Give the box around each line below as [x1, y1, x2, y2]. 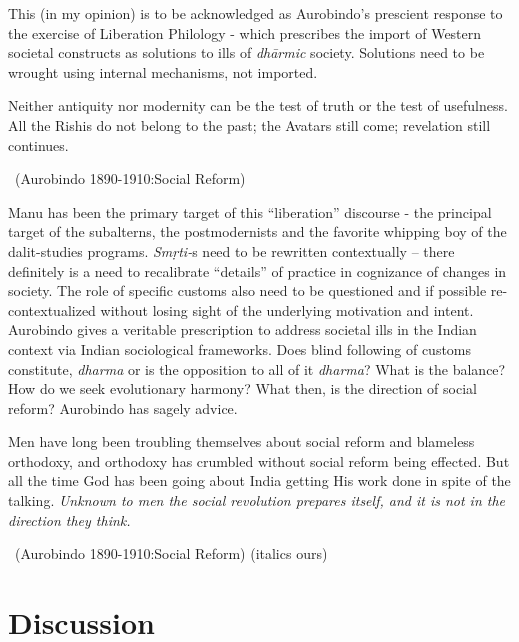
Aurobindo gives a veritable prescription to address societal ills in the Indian [8, 319, 477, 340]
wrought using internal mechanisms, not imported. [8, 61, 318, 82]
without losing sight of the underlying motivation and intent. [100, 299, 474, 320]
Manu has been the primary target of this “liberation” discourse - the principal [8, 201, 492, 222]
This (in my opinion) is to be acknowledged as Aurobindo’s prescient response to [8, 3, 503, 23]
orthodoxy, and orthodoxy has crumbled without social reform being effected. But [8, 450, 510, 471]
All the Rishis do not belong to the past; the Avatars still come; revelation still [8, 114, 491, 135]
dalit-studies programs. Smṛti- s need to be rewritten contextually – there [8, 240, 455, 261]
